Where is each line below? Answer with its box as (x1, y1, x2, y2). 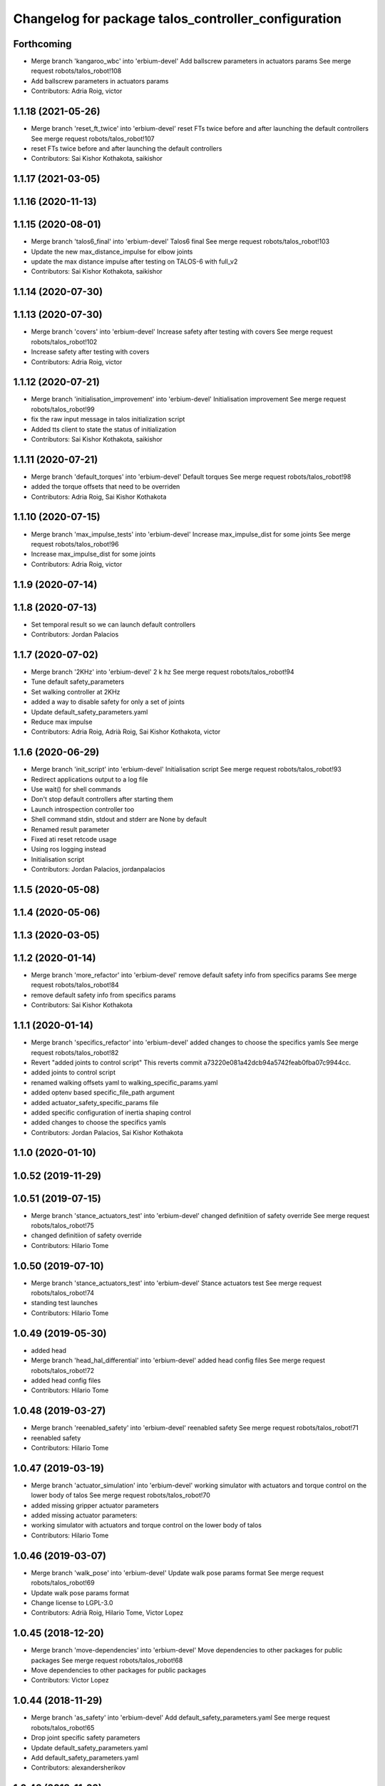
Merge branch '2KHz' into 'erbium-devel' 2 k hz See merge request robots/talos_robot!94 (31, 667, 295, 676)
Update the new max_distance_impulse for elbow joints (31, 247, 193, 256)
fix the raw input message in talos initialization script (31, 415, 185, 424)
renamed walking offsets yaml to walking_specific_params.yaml (31, 1078, 218, 1087)
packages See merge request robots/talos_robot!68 (31, 1656, 183, 1665)
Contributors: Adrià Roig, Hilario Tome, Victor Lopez (31, 1608, 184, 1617)
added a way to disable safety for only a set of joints (31, 697, 185, 707)
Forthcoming (13, 38, 72, 50)
